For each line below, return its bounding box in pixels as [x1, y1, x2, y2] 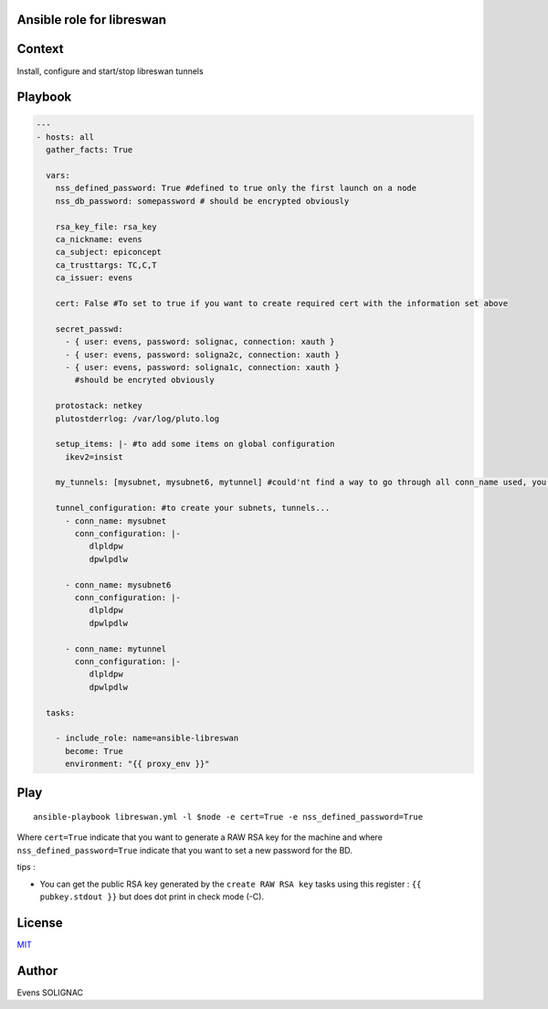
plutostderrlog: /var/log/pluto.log [55, 413, 219, 424]
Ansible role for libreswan [16, 12, 167, 27]
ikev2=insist [65, 451, 123, 462]
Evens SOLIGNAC [16, 987, 84, 998]
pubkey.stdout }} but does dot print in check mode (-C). [39, 891, 265, 902]
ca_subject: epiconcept [55, 247, 162, 258]
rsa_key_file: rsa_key [55, 221, 157, 232]
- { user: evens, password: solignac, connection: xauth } [65, 336, 335, 347]
